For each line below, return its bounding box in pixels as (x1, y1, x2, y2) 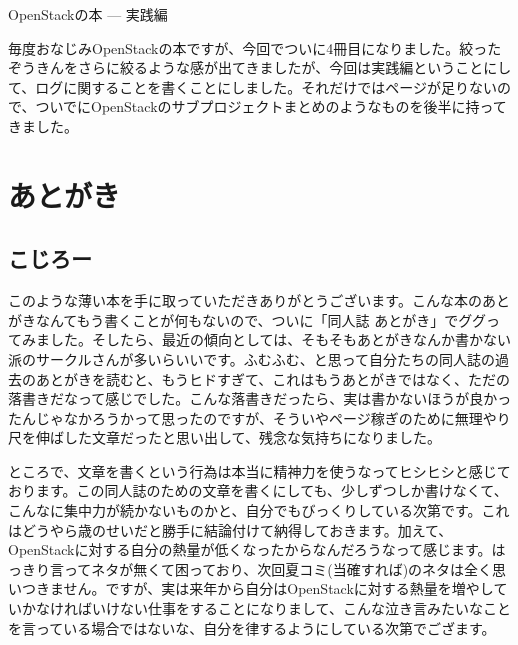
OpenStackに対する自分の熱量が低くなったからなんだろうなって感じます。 (8, 539, 492, 560)
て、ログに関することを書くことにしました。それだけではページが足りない (8, 76, 498, 97)
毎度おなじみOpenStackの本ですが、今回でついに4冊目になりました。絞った (8, 37, 502, 58)
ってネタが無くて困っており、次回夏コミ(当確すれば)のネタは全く (63, 558, 493, 579)
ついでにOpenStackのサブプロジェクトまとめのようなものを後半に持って (35, 96, 507, 117)
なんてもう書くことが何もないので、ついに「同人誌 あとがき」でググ (35, 309, 486, 330)
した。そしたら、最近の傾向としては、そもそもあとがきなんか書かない (49, 329, 512, 350)
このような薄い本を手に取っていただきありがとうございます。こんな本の (8, 290, 482, 311)
